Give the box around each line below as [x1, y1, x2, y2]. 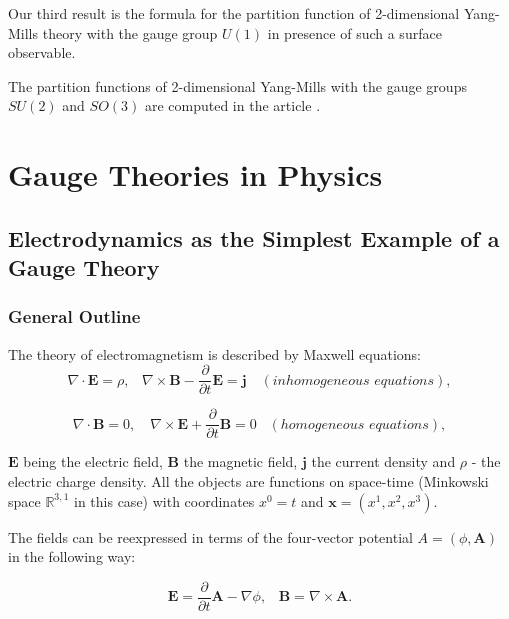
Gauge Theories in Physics [8, 154, 383, 195]
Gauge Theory [8, 252, 160, 283]
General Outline [8, 304, 141, 329]
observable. [8, 42, 76, 63]
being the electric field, [23, 451, 163, 472]
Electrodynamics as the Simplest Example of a [8, 222, 500, 253]
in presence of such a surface [267, 22, 442, 43]
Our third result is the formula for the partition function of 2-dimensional [8, 3, 460, 23]
